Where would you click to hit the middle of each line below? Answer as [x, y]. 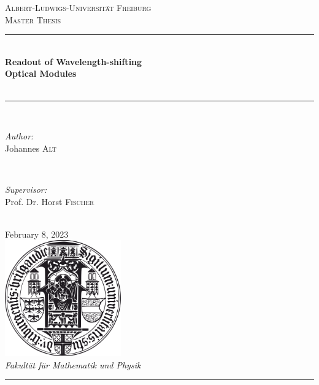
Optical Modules [41, 73]
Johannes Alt [31, 148]
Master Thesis [33, 19]
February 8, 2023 [37, 234]
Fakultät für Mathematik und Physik [73, 364]
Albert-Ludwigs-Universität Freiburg [78, 7]
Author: [19, 136]
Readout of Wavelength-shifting [74, 61]
